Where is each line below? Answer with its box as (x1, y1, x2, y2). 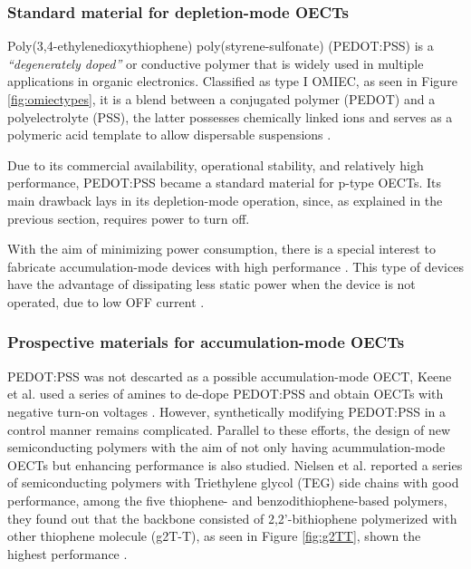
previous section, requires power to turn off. (7, 208, 250, 227)
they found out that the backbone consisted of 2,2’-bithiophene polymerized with (7, 508, 457, 527)
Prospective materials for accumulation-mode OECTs (7, 331, 405, 353)
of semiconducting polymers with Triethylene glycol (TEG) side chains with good (7, 473, 459, 492)
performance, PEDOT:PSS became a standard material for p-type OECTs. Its (7, 173, 441, 192)
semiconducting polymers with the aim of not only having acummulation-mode (7, 438, 446, 457)
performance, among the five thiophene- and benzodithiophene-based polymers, (7, 490, 447, 509)
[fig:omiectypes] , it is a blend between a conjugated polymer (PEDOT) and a (7, 90, 436, 108)
